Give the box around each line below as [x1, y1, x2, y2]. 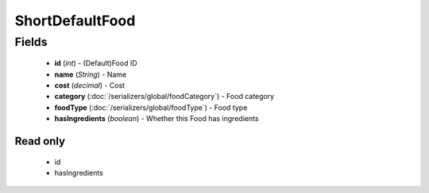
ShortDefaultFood [14, 12, 136, 29]
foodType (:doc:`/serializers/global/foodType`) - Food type [54, 103, 248, 112]
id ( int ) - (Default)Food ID [54, 59, 138, 68]
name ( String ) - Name [54, 70, 127, 79]
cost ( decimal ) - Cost [54, 80, 126, 90]
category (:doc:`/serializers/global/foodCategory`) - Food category [54, 92, 275, 101]
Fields [14, 35, 48, 49]
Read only [14, 134, 66, 148]
